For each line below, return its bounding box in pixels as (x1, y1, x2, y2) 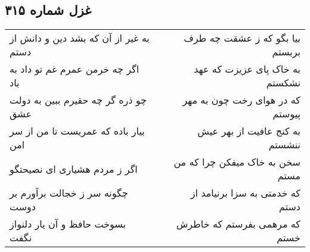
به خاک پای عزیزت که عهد (194, 62, 300, 76)
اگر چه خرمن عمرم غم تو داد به (10, 62, 139, 76)
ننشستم (268, 138, 300, 152)
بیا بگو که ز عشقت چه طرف (184, 31, 300, 45)
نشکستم (266, 76, 300, 90)
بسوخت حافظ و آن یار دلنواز (10, 217, 126, 231)
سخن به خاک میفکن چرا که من (173, 155, 300, 169)
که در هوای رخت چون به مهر (182, 93, 300, 107)
